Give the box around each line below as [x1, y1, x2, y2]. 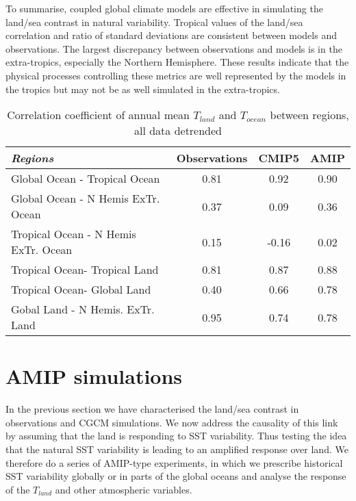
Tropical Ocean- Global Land [11, 281, 151, 298]
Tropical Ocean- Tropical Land [11, 261, 159, 278]
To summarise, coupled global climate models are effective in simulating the [5, 1, 323, 15]
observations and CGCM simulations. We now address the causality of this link [5, 415, 338, 429]
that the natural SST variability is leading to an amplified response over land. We [5, 442, 348, 457]
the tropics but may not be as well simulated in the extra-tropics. [5, 81, 280, 96]
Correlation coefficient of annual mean [7, 107, 190, 123]
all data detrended [133, 123, 222, 139]
